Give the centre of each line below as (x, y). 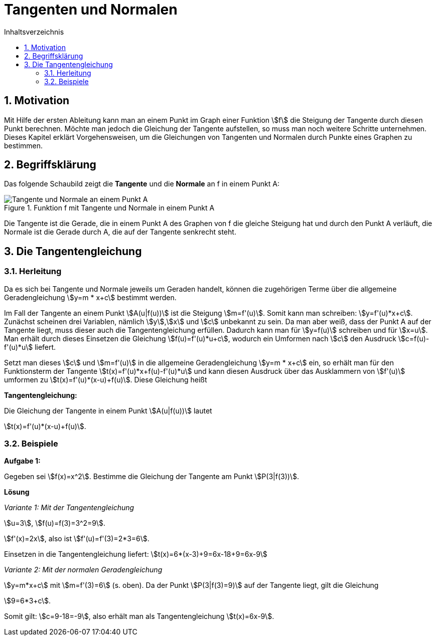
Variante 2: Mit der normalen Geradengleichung (83, 570)
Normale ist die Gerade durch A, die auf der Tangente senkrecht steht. (120, 232)
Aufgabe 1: (22, 461)
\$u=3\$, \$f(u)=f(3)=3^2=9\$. (55, 523)
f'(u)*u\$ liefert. (30, 347)
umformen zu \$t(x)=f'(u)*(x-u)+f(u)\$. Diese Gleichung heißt (106, 379)
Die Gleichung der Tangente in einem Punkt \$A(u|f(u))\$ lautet (108, 410)
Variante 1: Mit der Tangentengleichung (69, 508)
